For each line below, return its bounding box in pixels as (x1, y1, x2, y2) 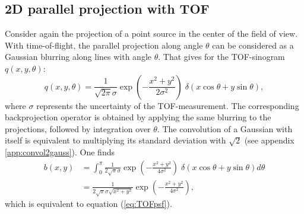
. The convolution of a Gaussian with (157, 122, 293, 135)
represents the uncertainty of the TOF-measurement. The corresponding (36, 99, 299, 111)
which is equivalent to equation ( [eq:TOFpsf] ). (5, 197, 172, 210)
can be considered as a (212, 39, 294, 51)
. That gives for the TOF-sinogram (158, 50, 285, 63)
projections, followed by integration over (5, 122, 151, 135)
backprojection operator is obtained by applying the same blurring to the (5, 111, 271, 123)
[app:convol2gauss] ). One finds (5, 145, 115, 158)
